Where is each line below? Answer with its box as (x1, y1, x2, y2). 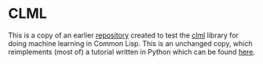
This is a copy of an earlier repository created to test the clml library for (8, 30, 239, 40)
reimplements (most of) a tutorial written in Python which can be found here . (8, 47, 256, 56)
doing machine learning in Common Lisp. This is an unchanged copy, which (8, 38, 253, 48)
